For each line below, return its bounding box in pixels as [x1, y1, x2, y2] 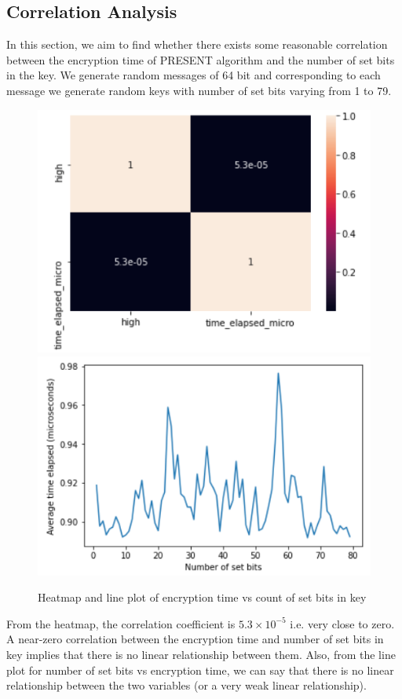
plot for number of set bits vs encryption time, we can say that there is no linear [6, 661, 394, 678]
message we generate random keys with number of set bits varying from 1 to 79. [6, 82, 392, 98]
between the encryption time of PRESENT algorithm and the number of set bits [6, 51, 395, 68]
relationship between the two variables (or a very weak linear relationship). [6, 677, 367, 694]
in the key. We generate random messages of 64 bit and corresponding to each [6, 67, 381, 83]
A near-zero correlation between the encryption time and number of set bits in [6, 631, 384, 647]
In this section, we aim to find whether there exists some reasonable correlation [6, 36, 388, 53]
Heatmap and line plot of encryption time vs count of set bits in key [38, 589, 367, 606]
